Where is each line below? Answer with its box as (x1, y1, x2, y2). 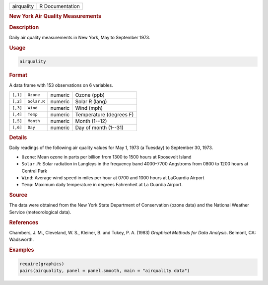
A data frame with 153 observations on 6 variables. (9, 82, 114, 88)
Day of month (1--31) (75, 124, 124, 131)
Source (9, 192, 28, 199)
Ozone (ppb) (75, 91, 105, 98)
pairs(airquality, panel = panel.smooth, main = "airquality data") (19, 268, 190, 273)
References (9, 219, 39, 226)
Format (9, 72, 27, 79)
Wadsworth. (9, 236, 34, 243)
